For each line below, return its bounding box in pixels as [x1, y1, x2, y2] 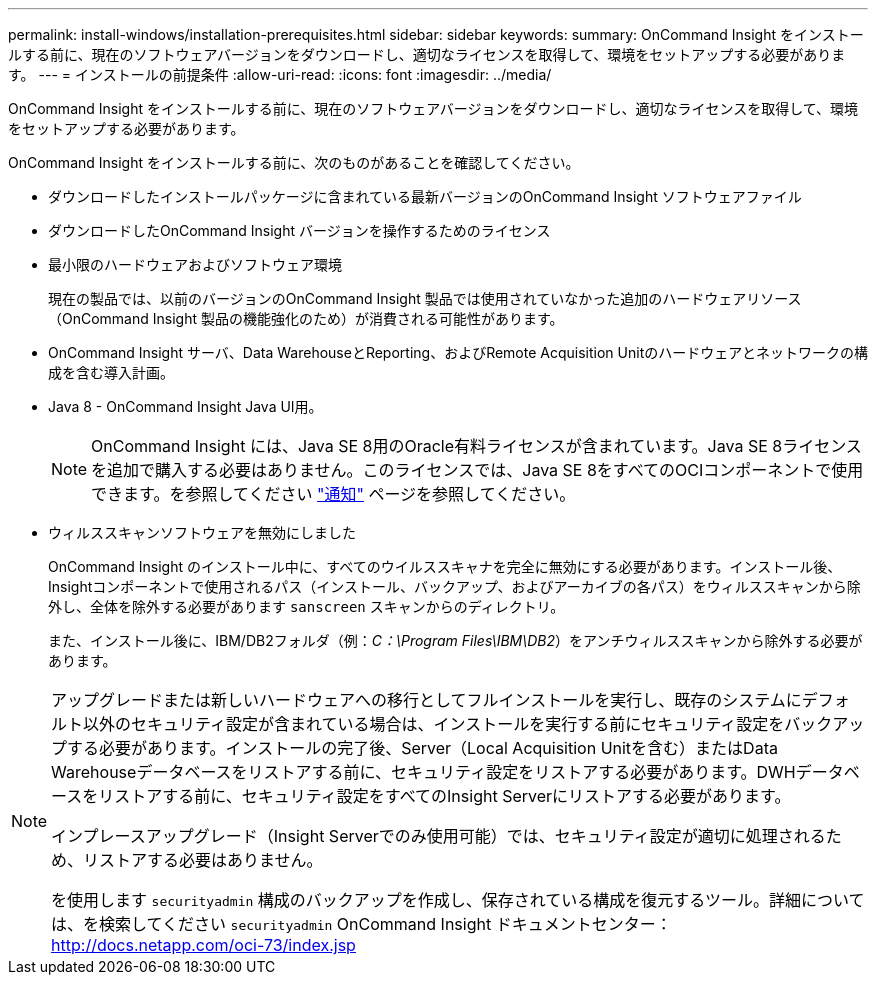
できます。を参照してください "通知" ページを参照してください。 [91, 484, 576, 504]
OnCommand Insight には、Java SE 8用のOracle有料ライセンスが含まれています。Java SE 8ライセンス [91, 436, 862, 456]
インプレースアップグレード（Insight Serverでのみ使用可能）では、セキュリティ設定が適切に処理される [51, 826, 826, 846]
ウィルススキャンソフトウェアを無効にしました [48, 524, 356, 541]
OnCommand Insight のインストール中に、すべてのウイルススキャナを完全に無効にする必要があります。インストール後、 [48, 558, 842, 575]
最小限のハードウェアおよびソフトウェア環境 [48, 256, 342, 273]
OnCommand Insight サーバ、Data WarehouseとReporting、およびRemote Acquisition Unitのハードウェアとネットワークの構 [48, 344, 868, 361]
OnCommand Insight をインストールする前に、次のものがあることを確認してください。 [8, 154, 580, 171]
